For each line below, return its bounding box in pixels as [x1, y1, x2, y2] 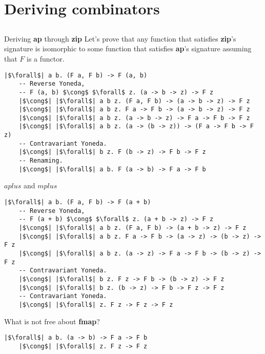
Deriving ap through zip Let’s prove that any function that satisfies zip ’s [4, 33, 236, 44]
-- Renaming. [18, 157, 63, 165]
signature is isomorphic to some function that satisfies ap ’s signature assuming [4, 43, 252, 54]
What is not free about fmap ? [4, 316, 100, 326]
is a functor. [27, 53, 65, 64]
